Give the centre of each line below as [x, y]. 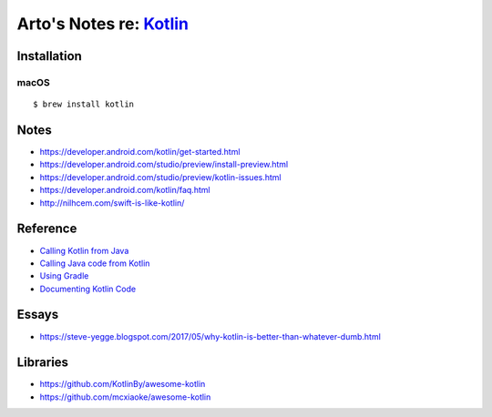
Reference [47, 229]
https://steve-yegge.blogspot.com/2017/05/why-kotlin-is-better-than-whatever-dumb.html [210, 336]
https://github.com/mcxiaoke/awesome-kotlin [125, 397]
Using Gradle [64, 276]
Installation [49, 56]
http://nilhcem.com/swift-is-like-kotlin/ [112, 203]
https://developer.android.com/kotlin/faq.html [125, 190]
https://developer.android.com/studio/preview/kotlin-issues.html [160, 177]
